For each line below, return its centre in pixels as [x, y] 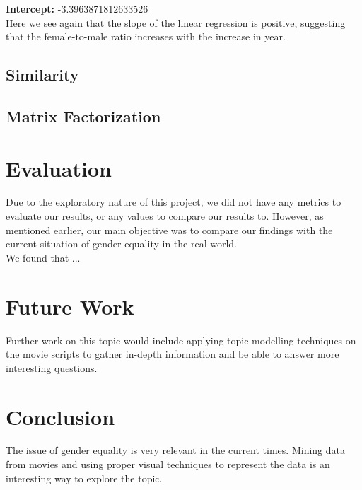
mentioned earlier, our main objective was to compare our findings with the [169, 229]
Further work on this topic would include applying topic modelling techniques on [181, 340]
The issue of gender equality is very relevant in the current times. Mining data [175, 450]
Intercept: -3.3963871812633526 [77, 8]
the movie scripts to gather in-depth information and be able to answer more [173, 354]
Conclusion [60, 416]
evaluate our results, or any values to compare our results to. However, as [165, 216]
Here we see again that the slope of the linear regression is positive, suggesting [176, 22]
